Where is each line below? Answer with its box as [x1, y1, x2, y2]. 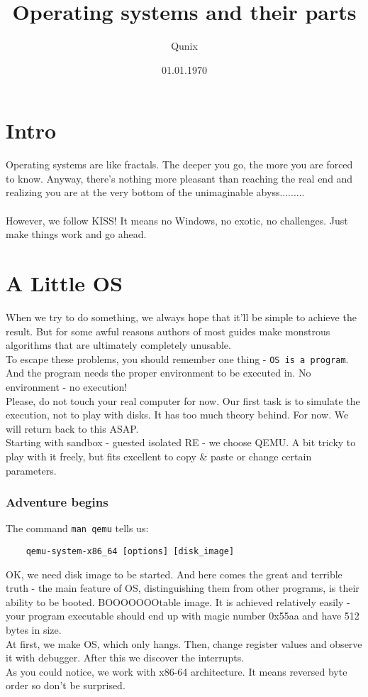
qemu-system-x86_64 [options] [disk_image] [26, 546, 235, 556]
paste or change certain [211, 448, 312, 463]
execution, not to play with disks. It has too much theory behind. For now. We [6, 407, 349, 422]
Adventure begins [6, 493, 108, 511]
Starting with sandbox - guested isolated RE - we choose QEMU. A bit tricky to [6, 435, 356, 450]
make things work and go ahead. [6, 227, 147, 242]
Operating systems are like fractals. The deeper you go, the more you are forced [6, 157, 353, 172]
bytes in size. [6, 622, 62, 637]
